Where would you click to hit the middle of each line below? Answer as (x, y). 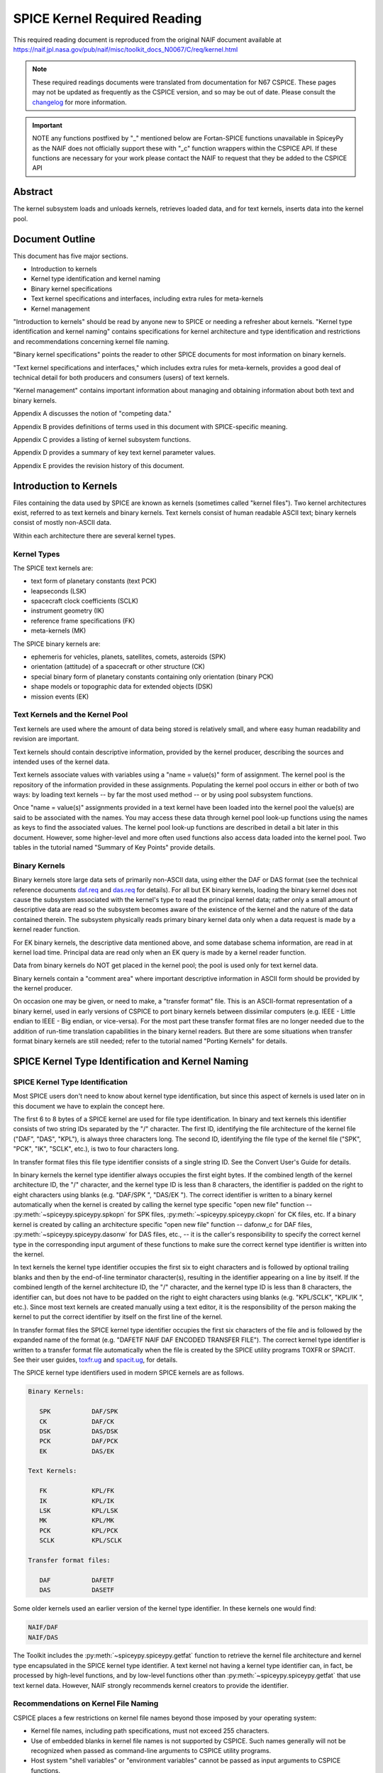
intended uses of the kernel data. (61, 762)
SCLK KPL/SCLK (81, 1540)
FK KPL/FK (77, 1491)
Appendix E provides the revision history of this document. (99, 465)
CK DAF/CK (77, 1421)
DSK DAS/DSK (79, 1431)
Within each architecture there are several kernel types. (94, 535)
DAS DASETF (77, 1590)
